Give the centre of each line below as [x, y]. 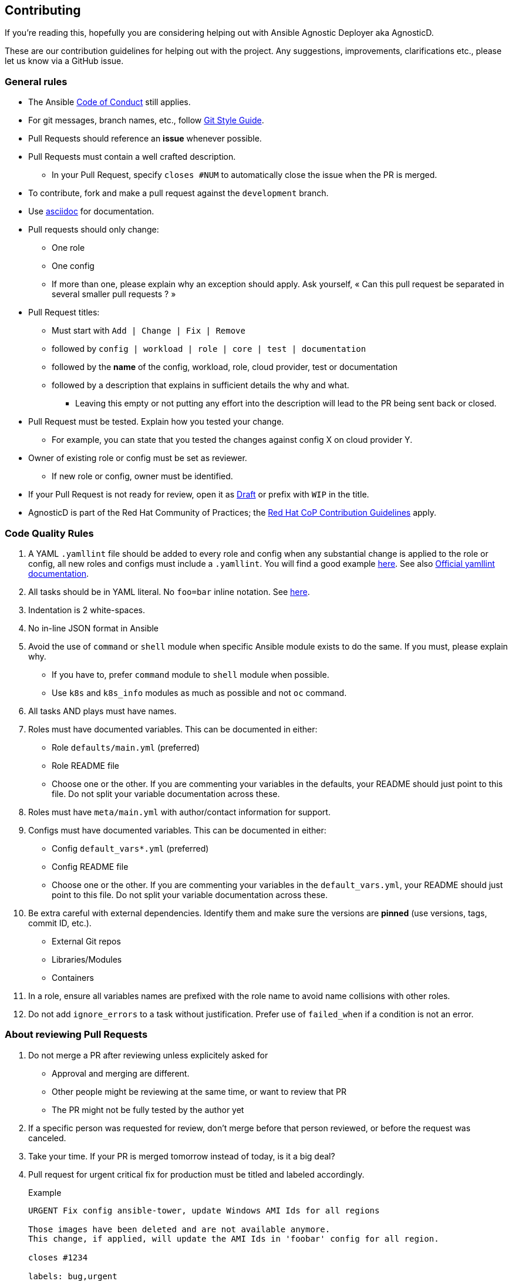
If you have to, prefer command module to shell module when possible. [191, 674]
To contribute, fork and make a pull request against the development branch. [178, 193]
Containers [73, 977]
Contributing [43, 10]
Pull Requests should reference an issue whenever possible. [145, 139]
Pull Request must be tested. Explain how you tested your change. [156, 422]
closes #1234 [58, 1257]
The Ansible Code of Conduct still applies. [110, 102]
